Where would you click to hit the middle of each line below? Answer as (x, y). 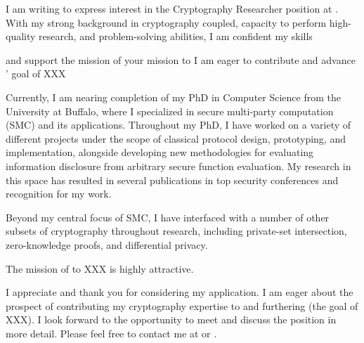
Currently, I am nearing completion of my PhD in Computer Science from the (173, 97)
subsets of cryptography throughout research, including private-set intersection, (176, 231)
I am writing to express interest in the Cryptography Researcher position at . (172, 8)
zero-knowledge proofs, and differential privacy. (107, 244)
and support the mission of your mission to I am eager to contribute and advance (181, 59)
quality (21, 36)
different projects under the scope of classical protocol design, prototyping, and (176, 138)
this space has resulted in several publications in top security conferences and (172, 180)
